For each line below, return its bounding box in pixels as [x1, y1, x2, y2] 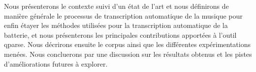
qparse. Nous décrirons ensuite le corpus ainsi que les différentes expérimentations [4, 39, 251, 49]
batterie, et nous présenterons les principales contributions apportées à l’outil [4, 29, 237, 40]
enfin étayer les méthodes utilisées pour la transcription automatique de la [4, 20, 228, 30]
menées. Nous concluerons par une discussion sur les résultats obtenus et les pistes [4, 48, 252, 59]
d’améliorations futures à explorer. [4, 58, 108, 69]
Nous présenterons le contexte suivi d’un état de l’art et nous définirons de [4, 1, 229, 11]
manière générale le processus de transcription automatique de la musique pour [4, 10, 243, 21]
